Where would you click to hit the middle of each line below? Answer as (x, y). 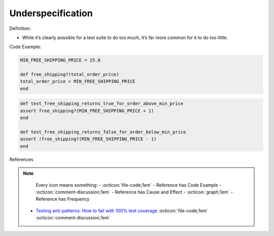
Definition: (20, 28)
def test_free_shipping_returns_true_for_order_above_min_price (102, 104)
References (21, 159)
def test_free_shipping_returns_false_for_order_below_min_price (103, 132)
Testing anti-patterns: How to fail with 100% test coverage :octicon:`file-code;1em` (122, 211)
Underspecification (51, 13)
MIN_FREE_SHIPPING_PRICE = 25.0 (60, 60)
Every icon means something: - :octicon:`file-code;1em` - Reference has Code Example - (129, 185)
